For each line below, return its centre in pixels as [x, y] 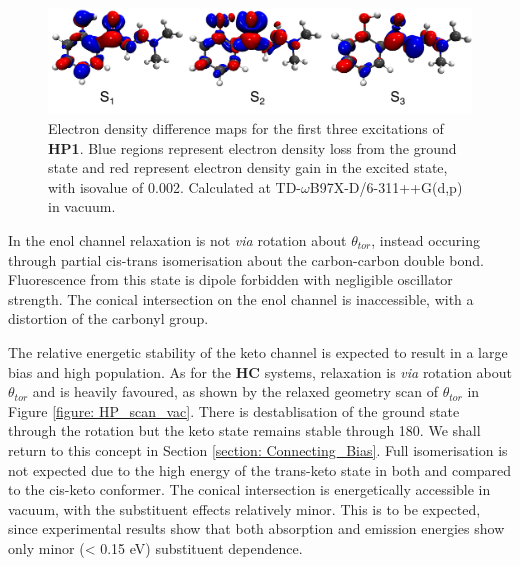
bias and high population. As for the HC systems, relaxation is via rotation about [260, 371]
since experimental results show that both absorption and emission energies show [256, 528]
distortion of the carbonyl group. [108, 318]
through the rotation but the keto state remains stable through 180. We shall [244, 430]
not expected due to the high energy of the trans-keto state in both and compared [260, 469]
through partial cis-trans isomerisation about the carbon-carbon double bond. [246, 259]
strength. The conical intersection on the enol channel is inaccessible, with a [241, 298]
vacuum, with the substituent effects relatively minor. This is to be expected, [244, 508]
